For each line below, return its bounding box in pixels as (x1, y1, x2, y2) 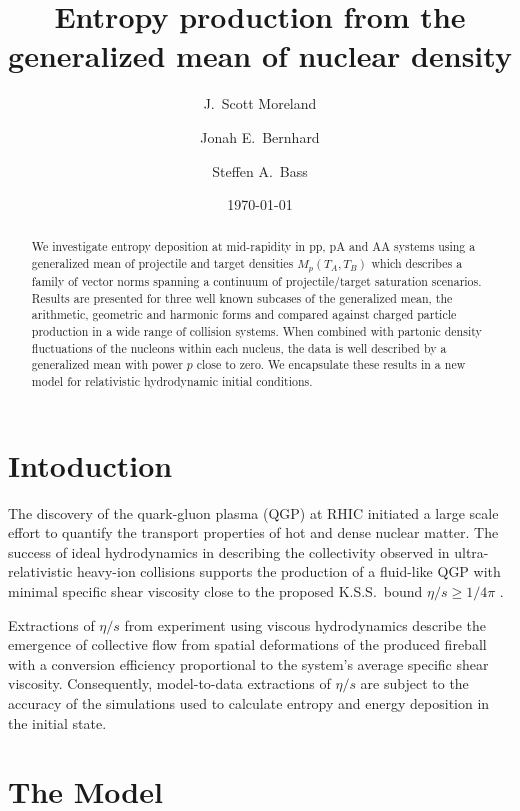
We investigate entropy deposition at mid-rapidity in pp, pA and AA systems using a (31, 238, 476, 255)
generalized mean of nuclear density (8, 35, 512, 76)
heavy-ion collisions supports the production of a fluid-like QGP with (76, 561, 501, 582)
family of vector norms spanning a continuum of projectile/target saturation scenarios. (31, 273, 482, 290)
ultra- (454, 541, 489, 562)
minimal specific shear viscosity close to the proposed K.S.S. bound (8, 580, 423, 601)
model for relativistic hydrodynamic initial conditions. (31, 373, 313, 390)
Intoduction (8, 444, 173, 485)
